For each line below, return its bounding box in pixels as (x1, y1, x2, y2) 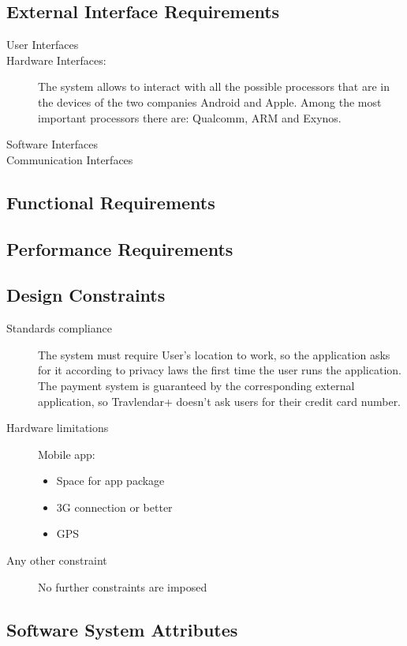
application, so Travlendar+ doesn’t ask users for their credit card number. (38, 392, 401, 409)
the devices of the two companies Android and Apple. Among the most (38, 93, 382, 110)
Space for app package (56, 472, 165, 489)
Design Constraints (6, 283, 166, 307)
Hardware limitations (6, 419, 109, 436)
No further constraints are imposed (38, 578, 207, 595)
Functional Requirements (6, 190, 215, 214)
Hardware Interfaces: (6, 51, 106, 68)
